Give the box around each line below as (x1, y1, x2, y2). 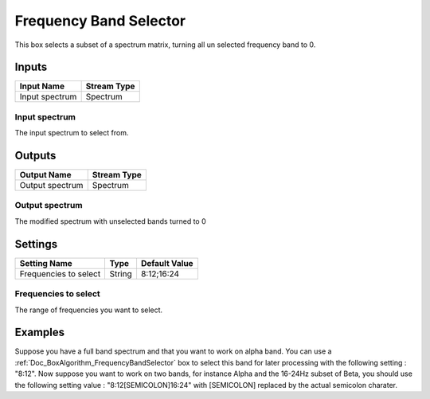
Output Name (19, 170, 72, 181)
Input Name (19, 80, 65, 92)
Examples (14, 326, 65, 339)
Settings (14, 237, 58, 251)
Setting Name (19, 257, 73, 268)
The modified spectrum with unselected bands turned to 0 (14, 216, 206, 226)
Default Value (140, 257, 194, 268)
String (109, 268, 132, 279)
